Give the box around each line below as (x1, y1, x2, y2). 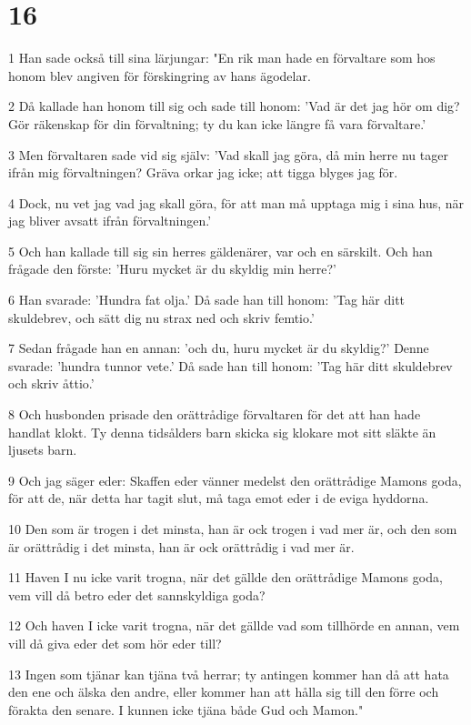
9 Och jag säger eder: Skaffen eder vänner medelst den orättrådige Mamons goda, (8, 470, 462, 489)
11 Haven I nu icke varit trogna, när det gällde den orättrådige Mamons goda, (8, 568, 443, 587)
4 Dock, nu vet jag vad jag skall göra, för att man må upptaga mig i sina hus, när (8, 193, 465, 212)
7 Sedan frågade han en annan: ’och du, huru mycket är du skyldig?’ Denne (8, 338, 429, 357)
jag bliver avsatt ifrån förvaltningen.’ (8, 211, 212, 230)
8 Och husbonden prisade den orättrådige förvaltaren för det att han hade (8, 405, 421, 424)
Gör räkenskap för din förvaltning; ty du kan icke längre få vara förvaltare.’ (8, 114, 426, 133)
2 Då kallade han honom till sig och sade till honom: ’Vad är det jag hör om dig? (8, 96, 460, 116)
